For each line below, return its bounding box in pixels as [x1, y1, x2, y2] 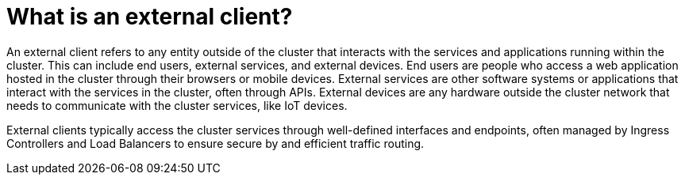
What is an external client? [6, 3, 293, 30]
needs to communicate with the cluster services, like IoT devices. [6, 98, 348, 112]
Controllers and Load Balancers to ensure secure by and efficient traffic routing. [6, 136, 425, 150]
